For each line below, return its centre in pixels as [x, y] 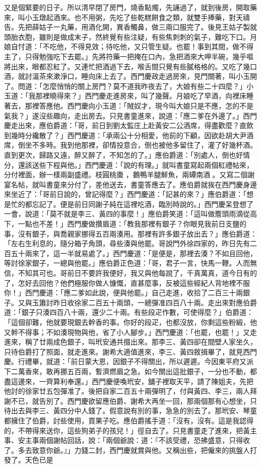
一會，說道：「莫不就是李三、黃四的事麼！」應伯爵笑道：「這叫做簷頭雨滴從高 [130, 214]
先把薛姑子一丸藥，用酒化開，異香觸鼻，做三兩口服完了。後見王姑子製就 [137, 27]
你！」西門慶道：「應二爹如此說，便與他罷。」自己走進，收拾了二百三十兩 [123, 292]
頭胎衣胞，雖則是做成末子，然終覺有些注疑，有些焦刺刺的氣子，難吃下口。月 [130, 36]
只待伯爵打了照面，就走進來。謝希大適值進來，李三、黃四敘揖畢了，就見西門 [130, 351]
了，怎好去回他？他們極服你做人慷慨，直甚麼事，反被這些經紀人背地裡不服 [127, 282]
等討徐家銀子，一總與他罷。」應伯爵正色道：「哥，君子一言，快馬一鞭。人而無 [130, 263]
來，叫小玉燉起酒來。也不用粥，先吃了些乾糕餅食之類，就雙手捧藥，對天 [123, 17]
